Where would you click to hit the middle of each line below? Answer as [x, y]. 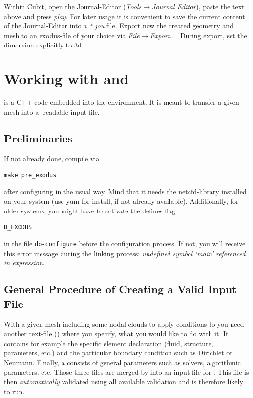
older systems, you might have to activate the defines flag [90, 210]
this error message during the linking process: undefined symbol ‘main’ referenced [125, 253]
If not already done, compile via [52, 158]
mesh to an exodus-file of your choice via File [72, 35]
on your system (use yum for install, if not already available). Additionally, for [121, 201]
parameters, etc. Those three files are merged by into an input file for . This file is [126, 372]
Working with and [66, 79]
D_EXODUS [18, 227]
